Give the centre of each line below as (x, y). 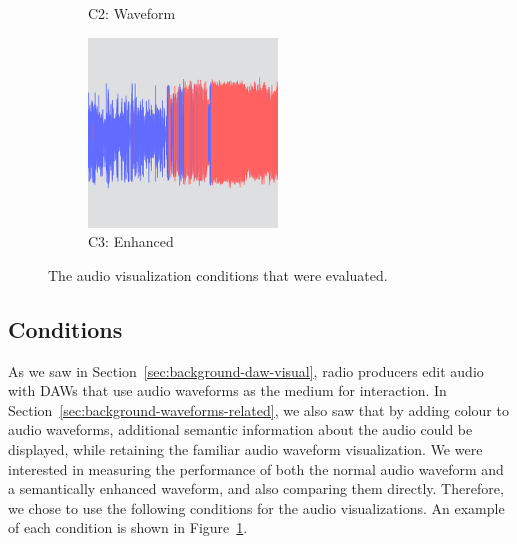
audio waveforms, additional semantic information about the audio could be (240, 429)
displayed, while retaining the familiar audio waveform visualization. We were (245, 448)
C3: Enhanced (131, 241)
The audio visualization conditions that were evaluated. (218, 274)
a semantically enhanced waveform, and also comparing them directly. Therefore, (256, 488)
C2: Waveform (132, 13)
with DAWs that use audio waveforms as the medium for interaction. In (227, 390)
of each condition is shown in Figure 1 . (128, 527)
